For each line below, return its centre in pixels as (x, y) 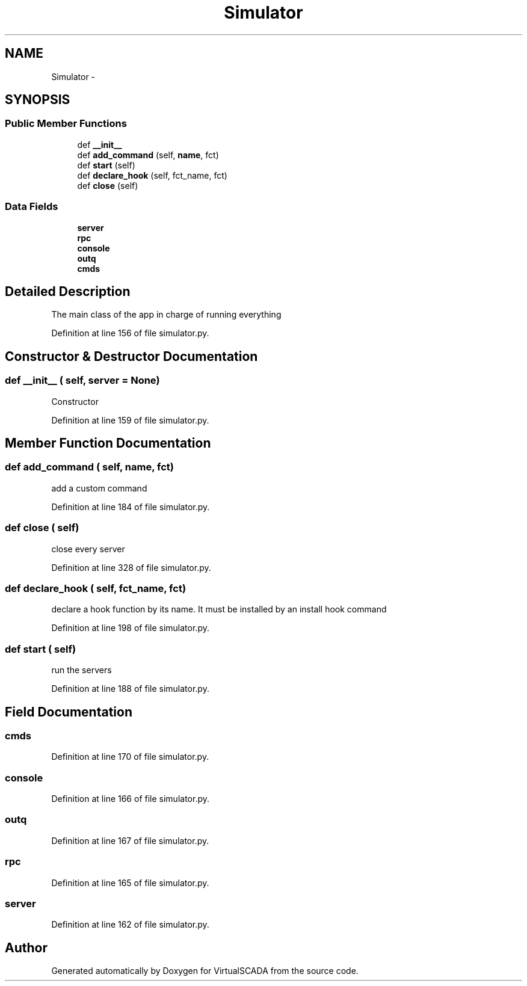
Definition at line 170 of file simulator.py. (130, 757)
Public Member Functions (66, 124)
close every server (88, 549)
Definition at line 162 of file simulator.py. (130, 925)
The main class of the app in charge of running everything (166, 315)
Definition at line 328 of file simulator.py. (131, 567)
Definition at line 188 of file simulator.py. (130, 689)
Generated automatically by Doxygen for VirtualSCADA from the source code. (205, 971)
